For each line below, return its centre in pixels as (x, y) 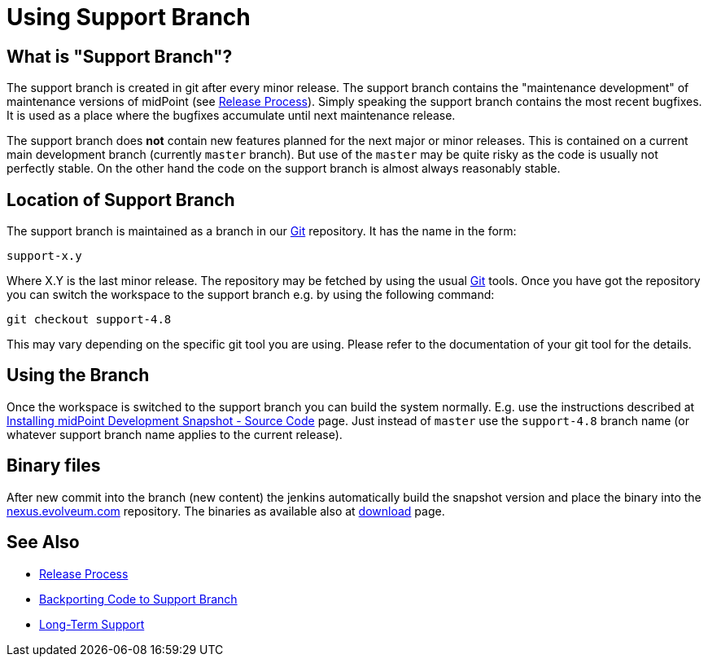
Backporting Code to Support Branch (138, 599)
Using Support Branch (129, 17)
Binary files (54, 466)
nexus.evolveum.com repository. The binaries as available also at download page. (226, 511)
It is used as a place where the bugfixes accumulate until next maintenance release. (231, 116)
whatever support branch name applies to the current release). (175, 434)
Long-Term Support (92, 624)
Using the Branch (78, 375)
